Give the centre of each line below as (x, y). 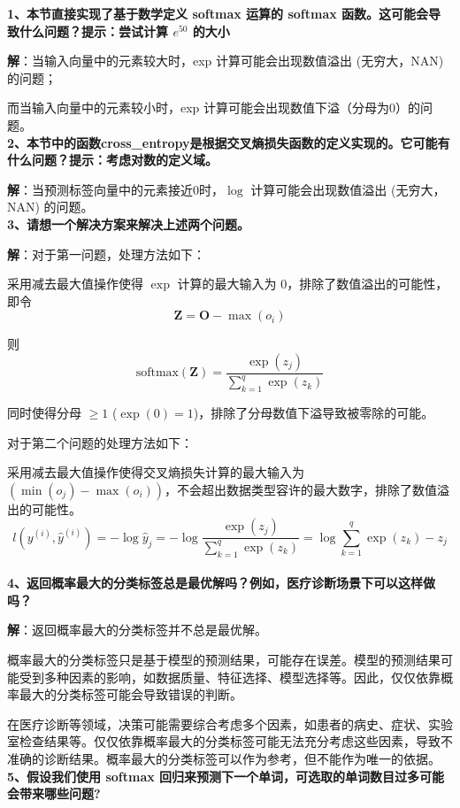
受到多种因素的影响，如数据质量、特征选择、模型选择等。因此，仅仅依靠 (230, 677)
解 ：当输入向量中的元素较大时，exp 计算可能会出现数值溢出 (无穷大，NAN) (226, 61)
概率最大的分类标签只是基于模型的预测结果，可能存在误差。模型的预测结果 (224, 659)
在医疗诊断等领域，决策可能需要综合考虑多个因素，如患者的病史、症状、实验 (230, 723)
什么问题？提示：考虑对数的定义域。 (112, 160)
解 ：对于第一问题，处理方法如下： (106, 254)
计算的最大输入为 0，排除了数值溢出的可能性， (313, 284)
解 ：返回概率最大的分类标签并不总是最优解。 (137, 630)
